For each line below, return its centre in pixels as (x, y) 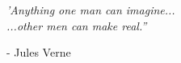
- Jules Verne (39, 52)
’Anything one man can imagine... (91, 10)
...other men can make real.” (77, 25)
